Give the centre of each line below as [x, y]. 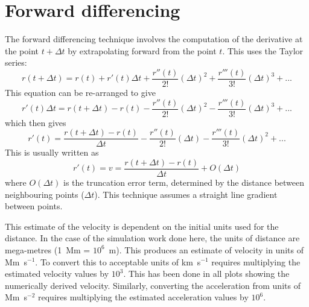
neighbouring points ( [45, 194]
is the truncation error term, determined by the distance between [184, 182]
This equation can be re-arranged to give [80, 92]
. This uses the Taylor [263, 50]
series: [16, 62]
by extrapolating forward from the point [142, 50]
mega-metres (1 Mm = [48, 249]
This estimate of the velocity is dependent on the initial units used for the [142, 226]
